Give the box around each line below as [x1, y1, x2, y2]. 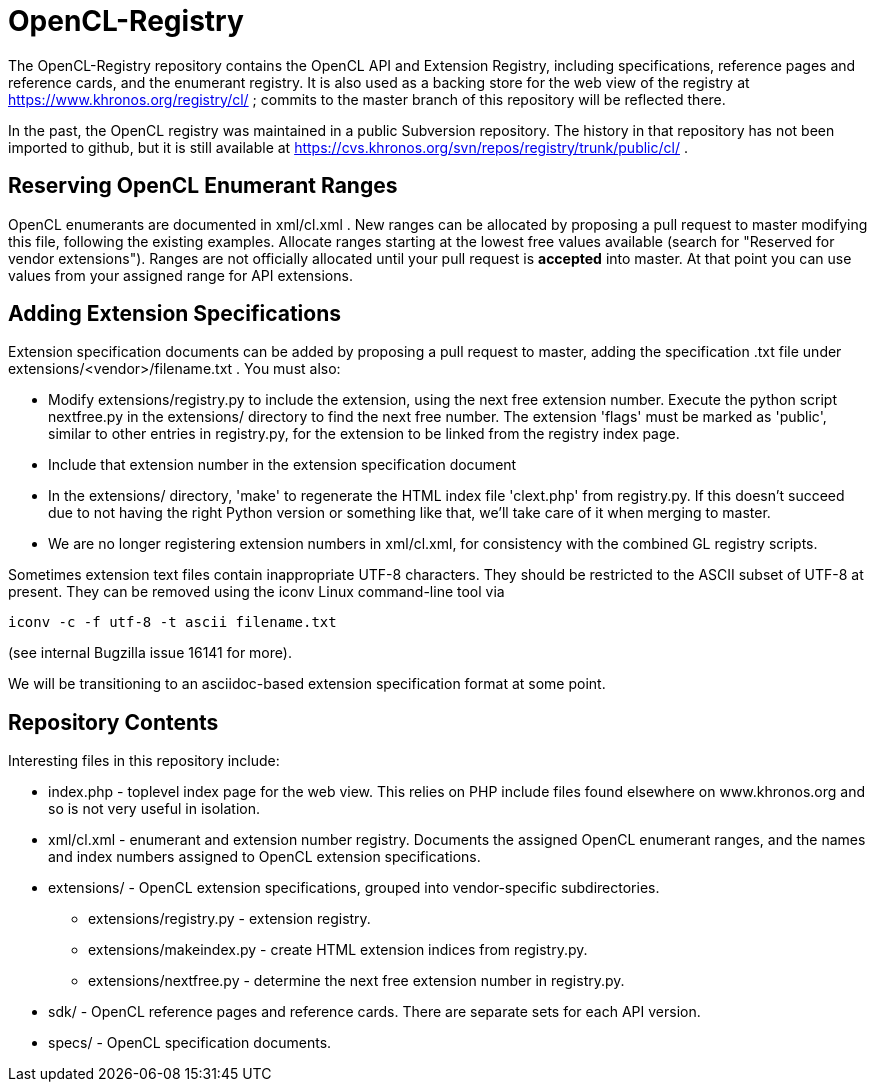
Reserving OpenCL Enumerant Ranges [8, 173, 398, 199]
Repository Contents [8, 709, 219, 735]
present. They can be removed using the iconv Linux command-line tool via [8, 583, 505, 601]
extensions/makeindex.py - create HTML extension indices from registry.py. [88, 941, 588, 959]
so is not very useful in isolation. [48, 800, 260, 818]
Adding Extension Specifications [8, 301, 341, 327]
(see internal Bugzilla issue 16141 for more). [8, 644, 292, 662]
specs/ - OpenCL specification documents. [48, 1034, 332, 1052]
